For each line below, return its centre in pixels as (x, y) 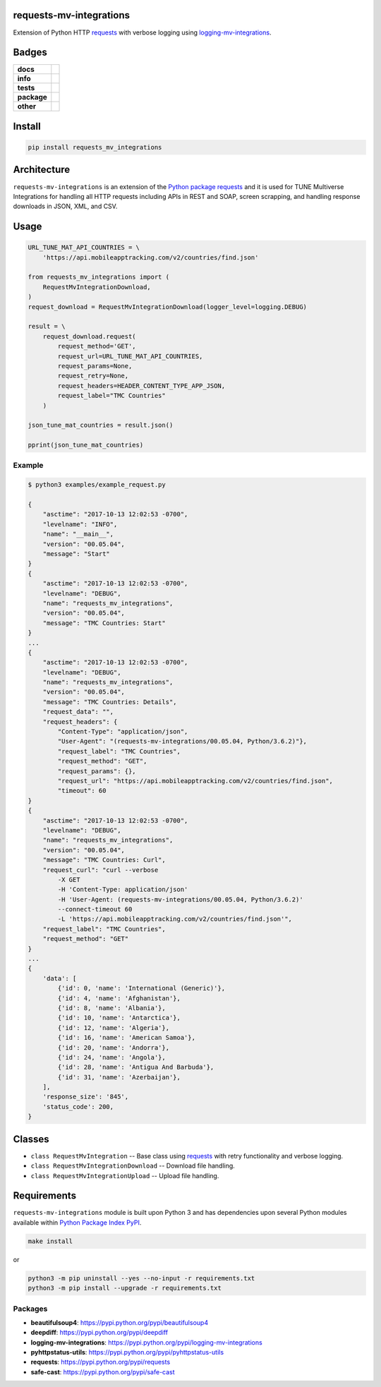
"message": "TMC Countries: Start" (104, 623)
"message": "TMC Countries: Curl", (104, 860)
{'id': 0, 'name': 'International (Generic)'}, (141, 988)
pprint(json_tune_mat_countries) (86, 445)
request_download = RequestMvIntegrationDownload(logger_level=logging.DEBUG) (167, 307)
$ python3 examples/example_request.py (97, 485)
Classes (31, 1139)
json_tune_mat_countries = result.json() (101, 425)
